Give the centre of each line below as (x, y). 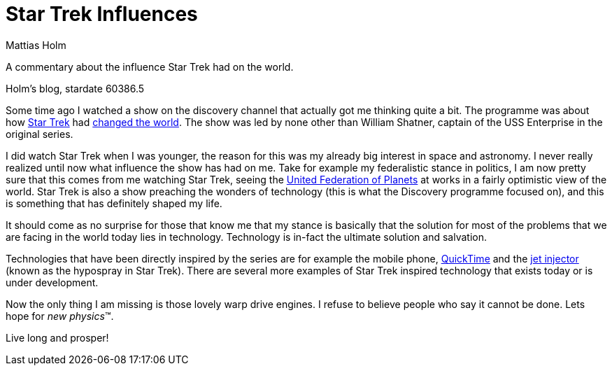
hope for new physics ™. (60, 316)
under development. (52, 282)
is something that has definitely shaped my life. (114, 203)
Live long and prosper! (57, 337)
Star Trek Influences (102, 14)
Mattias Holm (36, 45)
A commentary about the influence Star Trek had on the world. (150, 66)
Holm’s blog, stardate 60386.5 (75, 88)
